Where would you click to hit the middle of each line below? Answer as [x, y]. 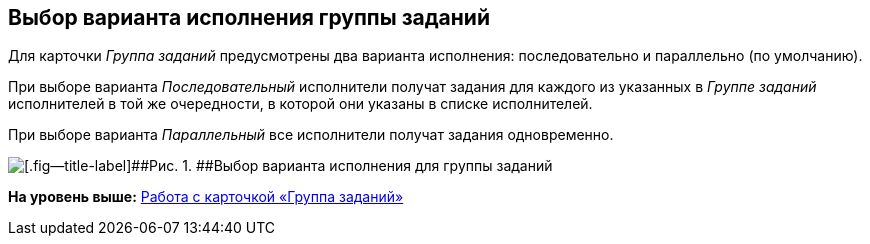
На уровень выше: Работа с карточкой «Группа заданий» [206, 197]
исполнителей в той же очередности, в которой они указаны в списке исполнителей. [300, 104]
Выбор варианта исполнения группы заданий [249, 17]
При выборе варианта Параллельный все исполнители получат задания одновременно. [311, 135]
